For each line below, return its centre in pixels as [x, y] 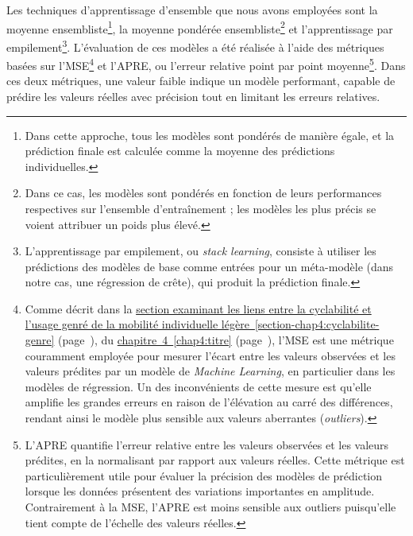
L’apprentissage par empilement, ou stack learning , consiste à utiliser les [201, 251]
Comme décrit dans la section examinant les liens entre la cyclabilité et [198, 308]
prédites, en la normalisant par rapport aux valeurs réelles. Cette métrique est [215, 460]
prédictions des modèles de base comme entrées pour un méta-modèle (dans [209, 266]
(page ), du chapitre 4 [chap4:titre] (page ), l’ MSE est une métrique [226, 340]
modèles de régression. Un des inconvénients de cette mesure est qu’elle [198, 386]
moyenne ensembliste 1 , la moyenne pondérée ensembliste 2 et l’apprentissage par [200, 27]
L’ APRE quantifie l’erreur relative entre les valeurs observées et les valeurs [207, 444]
